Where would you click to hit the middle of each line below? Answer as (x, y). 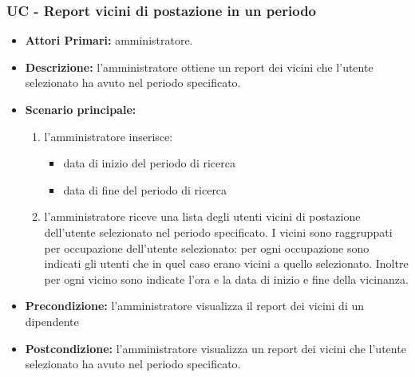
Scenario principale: (81, 109)
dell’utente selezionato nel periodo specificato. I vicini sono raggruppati (218, 232)
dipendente (52, 321)
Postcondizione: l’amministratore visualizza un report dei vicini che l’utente (215, 348)
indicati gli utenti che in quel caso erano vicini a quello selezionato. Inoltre (226, 263)
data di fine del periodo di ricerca (145, 189)
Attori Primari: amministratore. (109, 40)
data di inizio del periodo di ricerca (149, 163)
